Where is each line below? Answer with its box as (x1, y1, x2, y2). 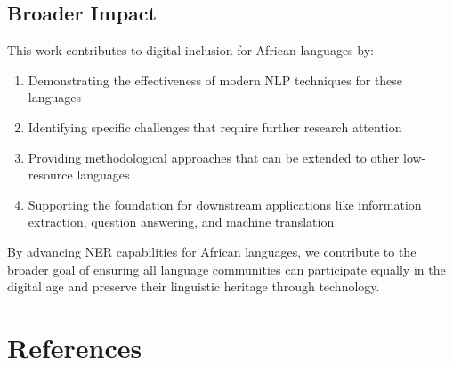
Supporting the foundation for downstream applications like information (28, 195, 422, 213)
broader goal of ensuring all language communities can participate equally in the (7, 259, 446, 278)
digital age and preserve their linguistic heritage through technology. (7, 277, 380, 296)
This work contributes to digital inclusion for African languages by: (7, 41, 374, 60)
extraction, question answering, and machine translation (28, 212, 335, 231)
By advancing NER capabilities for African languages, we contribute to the (7, 242, 417, 260)
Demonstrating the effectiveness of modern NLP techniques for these (28, 70, 403, 89)
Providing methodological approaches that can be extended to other (28, 147, 400, 166)
